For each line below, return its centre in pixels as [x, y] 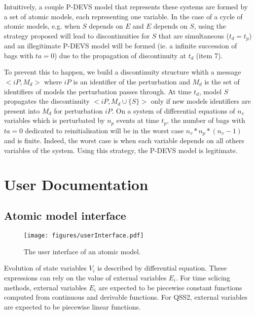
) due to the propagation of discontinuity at [120, 55]
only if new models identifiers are [201, 101]
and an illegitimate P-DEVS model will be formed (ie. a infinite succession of [121, 46]
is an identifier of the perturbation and [132, 82]
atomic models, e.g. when [42, 26]
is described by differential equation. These [162, 268]
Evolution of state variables [45, 268]
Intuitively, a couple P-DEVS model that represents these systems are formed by [126, 6]
